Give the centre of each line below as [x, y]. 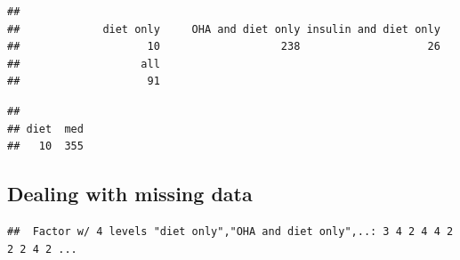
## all [84, 64]
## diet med [45, 129]
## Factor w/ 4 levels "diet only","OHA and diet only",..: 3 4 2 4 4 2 [230, 231]
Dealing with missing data [130, 194]
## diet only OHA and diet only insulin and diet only [224, 29]
